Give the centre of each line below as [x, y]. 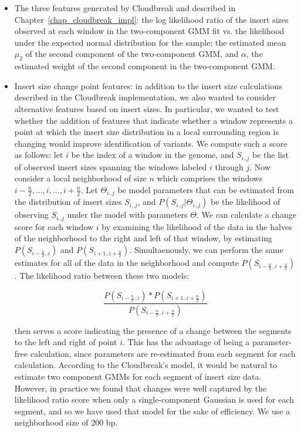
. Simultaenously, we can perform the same [206, 250]
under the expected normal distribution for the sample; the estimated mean [150, 42]
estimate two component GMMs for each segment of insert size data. [138, 376]
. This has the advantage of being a [186, 342]
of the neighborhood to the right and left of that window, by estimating [143, 238]
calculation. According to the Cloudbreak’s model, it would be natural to [146, 365]
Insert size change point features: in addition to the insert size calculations [148, 85]
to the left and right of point [66, 342]
